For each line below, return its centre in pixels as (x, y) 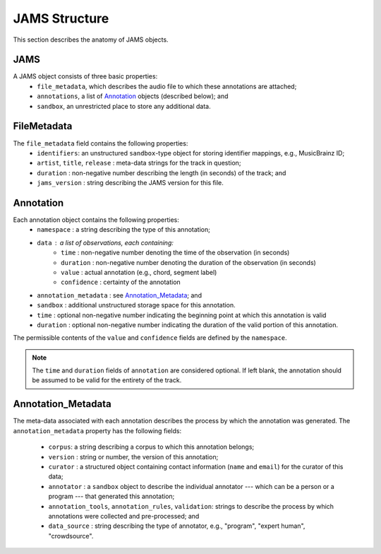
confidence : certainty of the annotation (121, 282)
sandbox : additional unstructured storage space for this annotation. (136, 305)
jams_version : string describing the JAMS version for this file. (130, 183)
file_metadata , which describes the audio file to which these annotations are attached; (167, 86)
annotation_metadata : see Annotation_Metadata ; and (120, 295)
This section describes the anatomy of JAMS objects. (91, 40)
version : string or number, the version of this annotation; (133, 456)
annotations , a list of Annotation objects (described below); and (133, 96)
